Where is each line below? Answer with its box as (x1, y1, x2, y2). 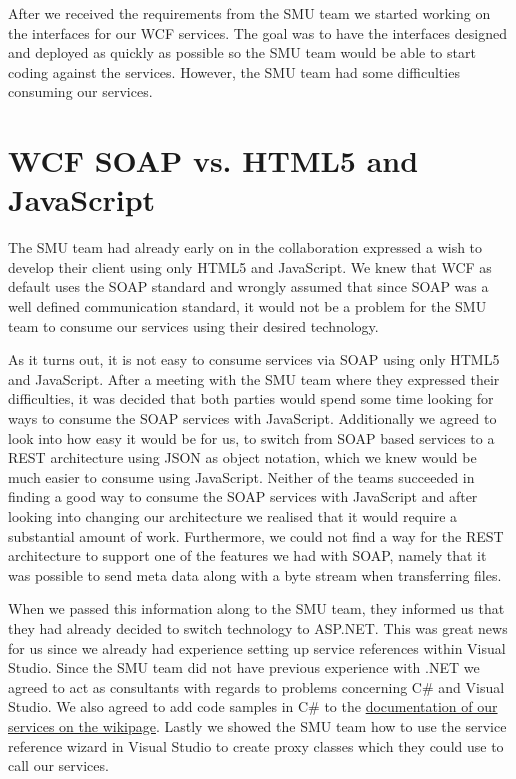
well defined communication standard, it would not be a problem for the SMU (8, 296, 487, 317)
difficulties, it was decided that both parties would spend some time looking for (8, 388, 494, 409)
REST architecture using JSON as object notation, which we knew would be (8, 447, 477, 468)
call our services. (8, 755, 109, 776)
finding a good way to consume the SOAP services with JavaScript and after (8, 486, 478, 507)
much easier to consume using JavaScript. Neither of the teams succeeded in (8, 466, 475, 487)
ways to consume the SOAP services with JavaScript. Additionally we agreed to (8, 408, 497, 429)
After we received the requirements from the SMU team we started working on (8, 3, 491, 23)
